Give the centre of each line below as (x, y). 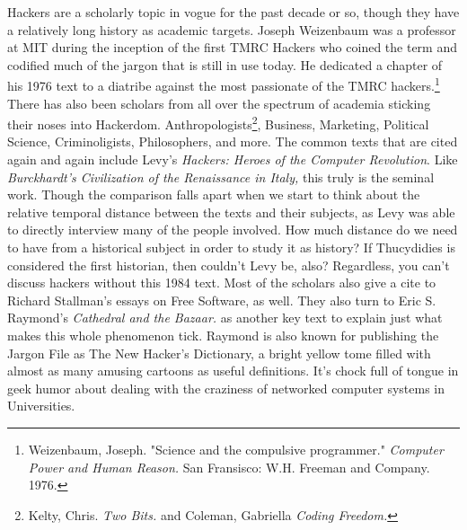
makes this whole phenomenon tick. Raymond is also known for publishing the (223, 335)
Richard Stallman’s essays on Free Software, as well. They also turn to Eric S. (222, 300)
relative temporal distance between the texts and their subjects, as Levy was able (231, 212)
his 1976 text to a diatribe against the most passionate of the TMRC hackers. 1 (224, 84)
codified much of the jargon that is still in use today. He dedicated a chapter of (225, 64)
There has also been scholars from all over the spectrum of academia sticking (219, 103)
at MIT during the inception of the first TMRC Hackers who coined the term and (232, 47)
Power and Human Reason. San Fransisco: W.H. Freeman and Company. (229, 467)
